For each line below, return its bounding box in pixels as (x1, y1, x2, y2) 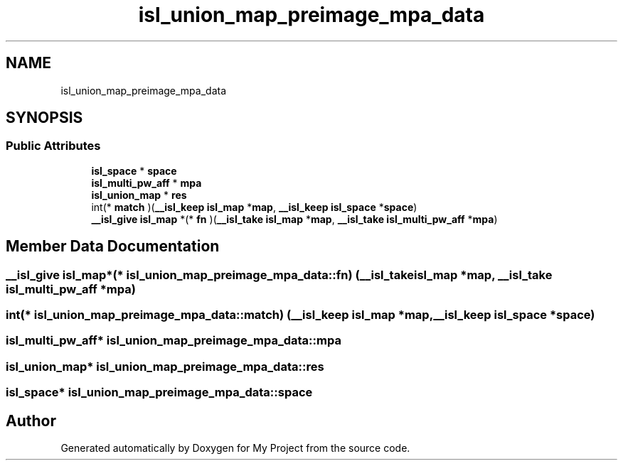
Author (6, 411, 56, 430)
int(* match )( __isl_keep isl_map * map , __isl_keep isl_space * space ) (91, 200, 417, 213)
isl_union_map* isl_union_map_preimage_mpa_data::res (6, 359, 324, 374)
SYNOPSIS (6, 109, 83, 127)
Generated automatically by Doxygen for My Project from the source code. (60, 442, 410, 454)
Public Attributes (6, 139, 101, 153)
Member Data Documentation (6, 237, 220, 256)
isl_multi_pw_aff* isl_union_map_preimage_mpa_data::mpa (6, 333, 341, 348)
